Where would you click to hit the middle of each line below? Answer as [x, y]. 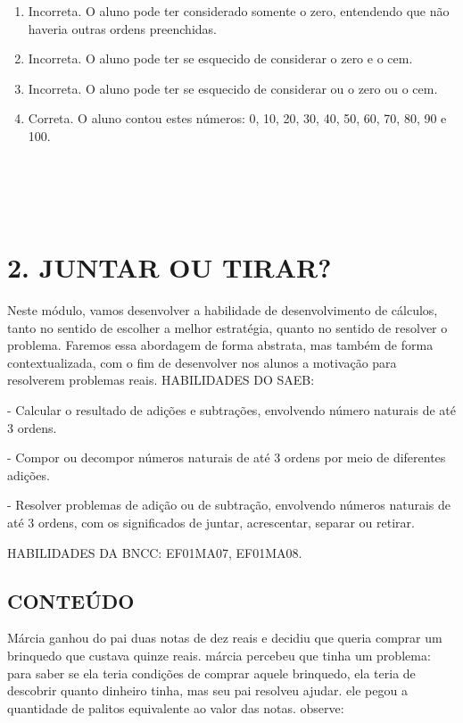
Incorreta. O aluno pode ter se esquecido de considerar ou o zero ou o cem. [233, 88]
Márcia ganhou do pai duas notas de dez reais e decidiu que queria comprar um [225, 638]
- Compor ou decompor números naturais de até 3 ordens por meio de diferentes [227, 457]
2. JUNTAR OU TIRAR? [169, 267]
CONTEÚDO [71, 600]
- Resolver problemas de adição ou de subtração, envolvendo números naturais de [229, 505]
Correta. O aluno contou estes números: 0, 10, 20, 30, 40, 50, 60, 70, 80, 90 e [237, 118]
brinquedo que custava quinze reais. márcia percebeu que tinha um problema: [219, 655]
